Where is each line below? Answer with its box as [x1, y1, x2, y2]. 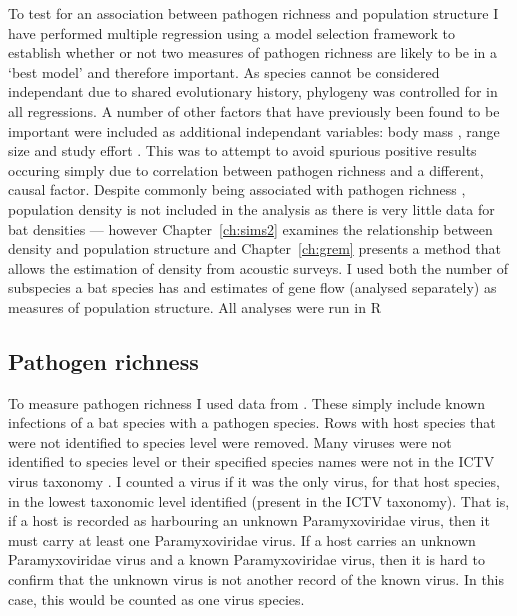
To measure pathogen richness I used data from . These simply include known [8, 392, 485, 413]
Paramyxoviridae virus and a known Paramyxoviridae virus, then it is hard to [8, 549, 485, 570]
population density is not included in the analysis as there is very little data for [8, 198, 495, 219]
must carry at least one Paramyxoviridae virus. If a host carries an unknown [8, 529, 476, 550]
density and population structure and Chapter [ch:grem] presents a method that [8, 238, 501, 259]
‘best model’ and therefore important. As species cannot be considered [8, 61, 440, 82]
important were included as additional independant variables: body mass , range [8, 120, 500, 141]
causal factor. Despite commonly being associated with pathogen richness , [8, 179, 466, 200]
